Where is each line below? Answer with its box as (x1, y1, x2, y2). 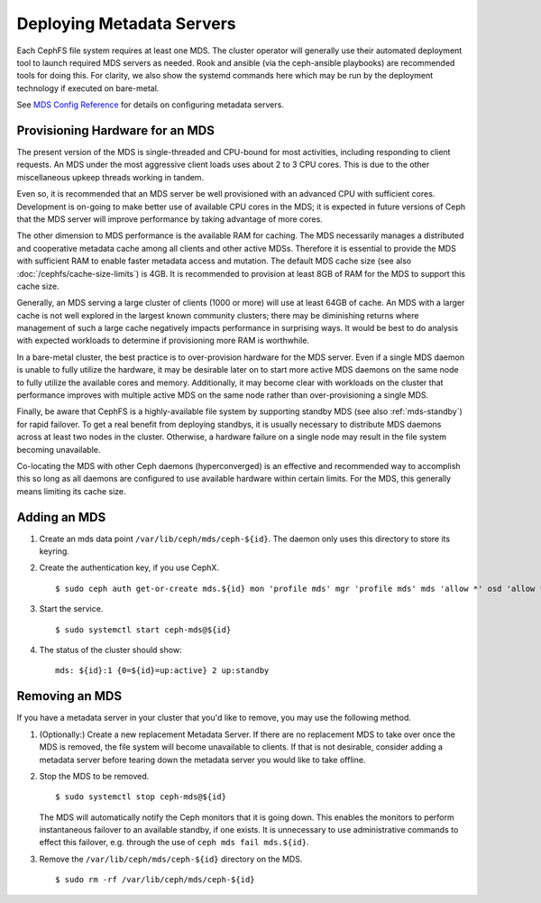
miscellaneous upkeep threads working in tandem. (16, 171, 205, 182)
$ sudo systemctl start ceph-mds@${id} (55, 624, 232, 635)
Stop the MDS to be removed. (39, 770, 150, 781)
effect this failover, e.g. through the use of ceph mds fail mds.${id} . (39, 837, 309, 848)
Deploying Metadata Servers (16, 14, 236, 33)
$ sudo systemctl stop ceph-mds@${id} (55, 792, 227, 802)
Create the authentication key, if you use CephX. (39, 562, 220, 573)
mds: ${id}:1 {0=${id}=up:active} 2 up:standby (55, 666, 270, 676)
